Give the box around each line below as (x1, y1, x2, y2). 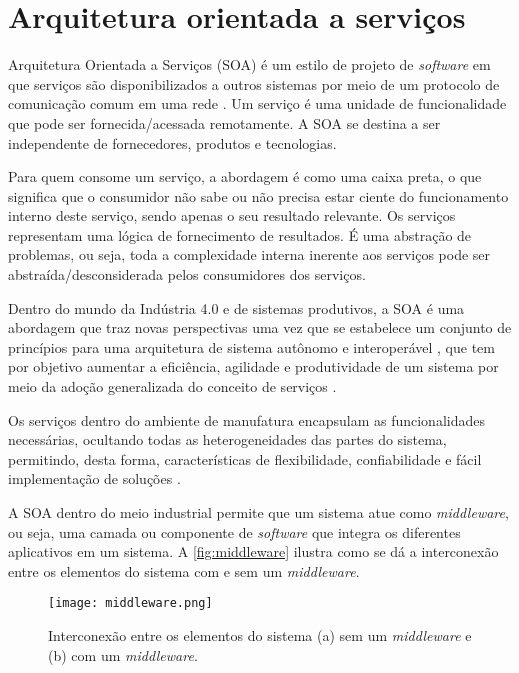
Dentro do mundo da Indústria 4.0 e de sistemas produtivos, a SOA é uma (8, 297, 465, 318)
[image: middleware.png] (48, 596, 213, 611)
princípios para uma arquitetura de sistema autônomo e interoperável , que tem (8, 336, 495, 357)
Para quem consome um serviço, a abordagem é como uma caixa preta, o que (8, 166, 482, 187)
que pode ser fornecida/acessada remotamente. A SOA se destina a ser (8, 112, 441, 133)
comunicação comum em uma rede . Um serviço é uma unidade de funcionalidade (8, 93, 507, 114)
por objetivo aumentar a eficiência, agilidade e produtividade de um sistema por (8, 356, 499, 377)
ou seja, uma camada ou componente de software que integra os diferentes (8, 521, 461, 542)
